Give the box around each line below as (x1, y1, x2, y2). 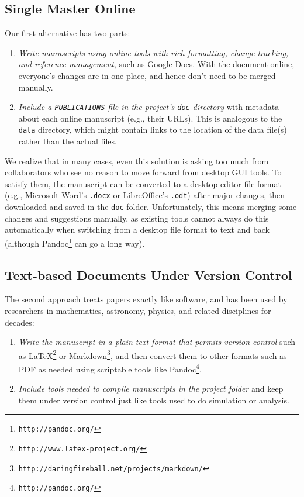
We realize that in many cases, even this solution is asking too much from (5, 154, 269, 167)
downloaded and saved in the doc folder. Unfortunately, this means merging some (5, 201, 297, 213)
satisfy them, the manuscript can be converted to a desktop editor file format (5, 177, 281, 189)
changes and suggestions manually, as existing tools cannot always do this (5, 212, 269, 224)
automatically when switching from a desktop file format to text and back (5, 223, 270, 236)
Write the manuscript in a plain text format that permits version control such (18, 336, 296, 348)
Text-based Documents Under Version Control (5, 265, 292, 284)
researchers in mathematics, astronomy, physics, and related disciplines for (5, 305, 271, 316)
